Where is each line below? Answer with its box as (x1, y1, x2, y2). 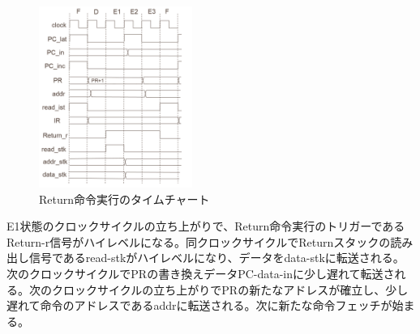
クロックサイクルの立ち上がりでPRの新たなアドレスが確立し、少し (51, 281, 409, 298)
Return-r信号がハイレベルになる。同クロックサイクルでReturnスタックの (6, 233, 391, 250)
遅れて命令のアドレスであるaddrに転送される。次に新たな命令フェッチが (6, 297, 392, 314)
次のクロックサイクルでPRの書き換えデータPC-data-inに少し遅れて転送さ (6, 264, 395, 281)
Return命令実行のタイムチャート (39, 190, 210, 207)
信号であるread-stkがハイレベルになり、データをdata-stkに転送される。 (28, 249, 405, 266)
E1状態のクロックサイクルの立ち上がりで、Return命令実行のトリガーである (6, 218, 405, 235)
